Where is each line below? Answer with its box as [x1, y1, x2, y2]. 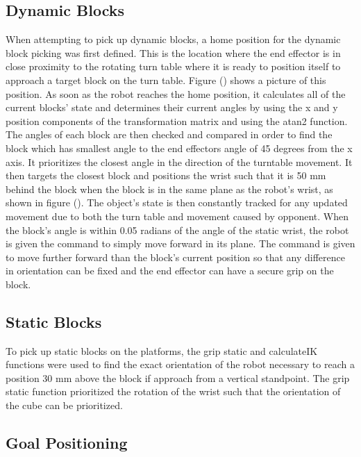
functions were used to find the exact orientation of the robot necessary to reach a [6, 357, 355, 372]
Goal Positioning [6, 432, 128, 454]
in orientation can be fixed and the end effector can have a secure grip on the [6, 263, 334, 278]
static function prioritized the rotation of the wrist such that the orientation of [6, 384, 341, 399]
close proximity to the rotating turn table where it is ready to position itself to [6, 59, 341, 74]
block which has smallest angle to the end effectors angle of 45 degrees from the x [6, 140, 353, 155]
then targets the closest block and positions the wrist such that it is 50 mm [6, 168, 326, 183]
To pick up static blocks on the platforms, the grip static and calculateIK [6, 343, 318, 358]
